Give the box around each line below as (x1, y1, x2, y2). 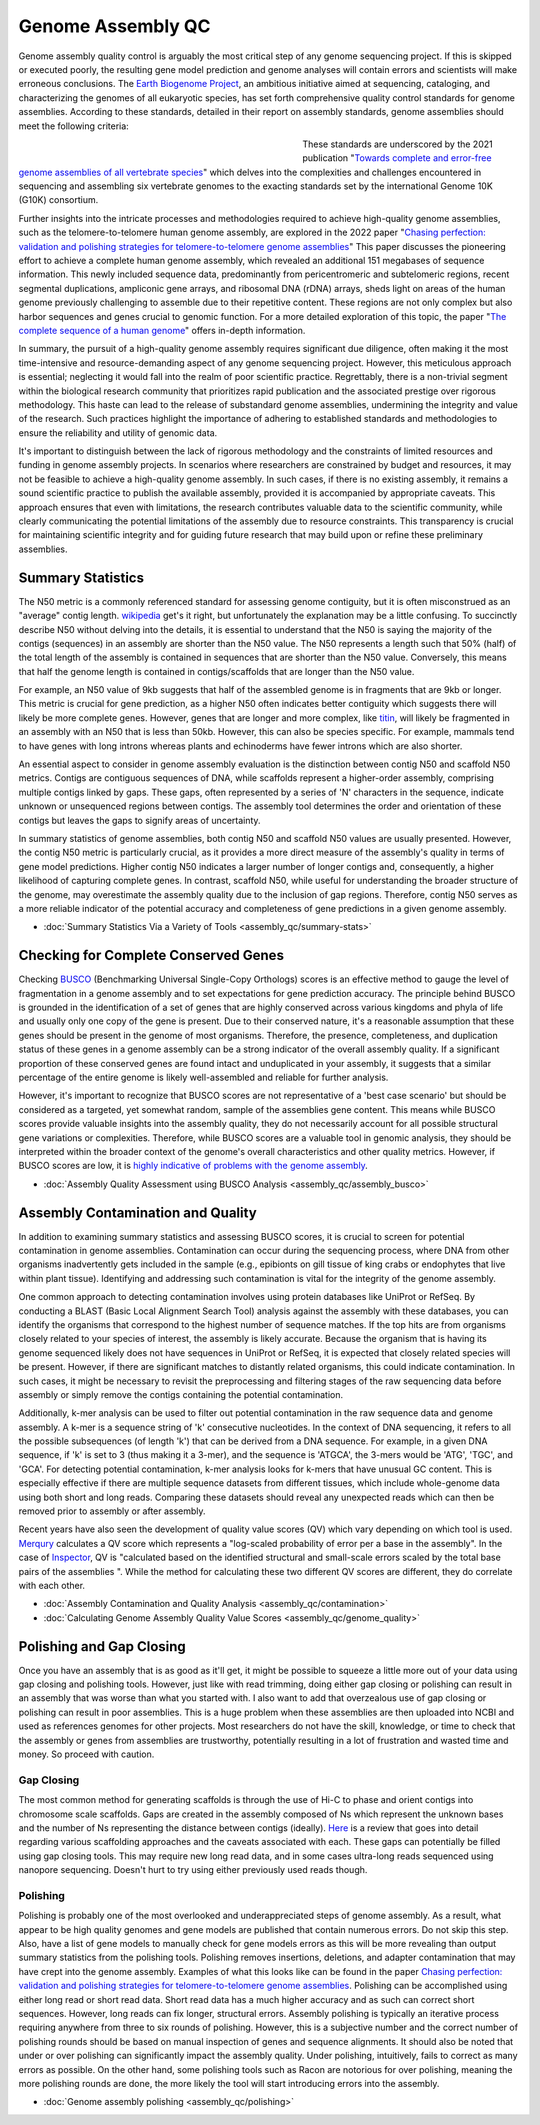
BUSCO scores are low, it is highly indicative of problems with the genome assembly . (18, 1160, 369, 1172)
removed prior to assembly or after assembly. (18, 1505, 206, 1517)
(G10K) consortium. (18, 194, 99, 206)
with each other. (18, 1579, 85, 1591)
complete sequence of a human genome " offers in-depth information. (18, 324, 306, 336)
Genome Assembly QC (18, 15, 211, 37)
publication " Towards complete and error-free (302, 152, 492, 164)
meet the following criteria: (18, 120, 129, 132)
